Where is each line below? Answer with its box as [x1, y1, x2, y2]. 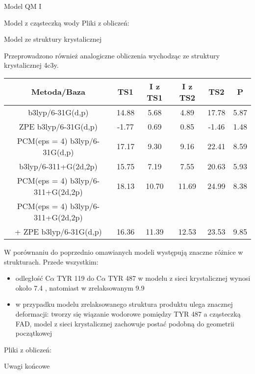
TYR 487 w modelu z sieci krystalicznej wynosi [108, 273, 251, 283]
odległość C [15, 273, 51, 283]
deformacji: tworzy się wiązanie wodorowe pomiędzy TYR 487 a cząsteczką [15, 308, 241, 319]
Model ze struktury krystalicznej [4, 34, 102, 44]
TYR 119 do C [56, 273, 102, 283]
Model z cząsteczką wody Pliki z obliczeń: [4, 17, 129, 27]
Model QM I [4, 1, 42, 11]
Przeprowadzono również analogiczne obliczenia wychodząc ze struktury [4, 50, 220, 60]
